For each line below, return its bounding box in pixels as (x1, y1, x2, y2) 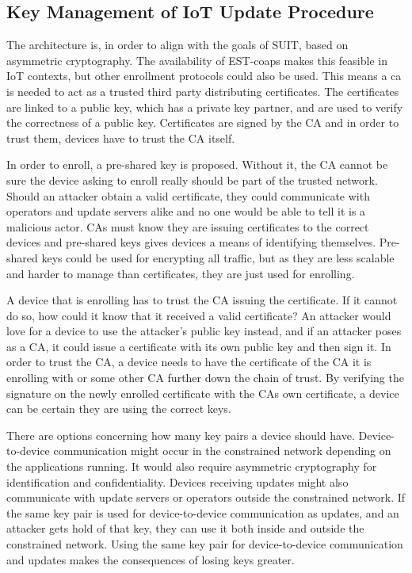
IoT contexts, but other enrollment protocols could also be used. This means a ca (6, 67, 402, 84)
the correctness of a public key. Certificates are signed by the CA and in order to (6, 114, 399, 131)
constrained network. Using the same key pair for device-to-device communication (6, 536, 403, 552)
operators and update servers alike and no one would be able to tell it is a (6, 203, 366, 220)
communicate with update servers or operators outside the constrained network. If (6, 489, 406, 506)
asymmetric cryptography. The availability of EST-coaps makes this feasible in (6, 52, 387, 68)
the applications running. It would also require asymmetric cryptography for (6, 458, 377, 475)
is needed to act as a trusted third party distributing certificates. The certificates (6, 82, 399, 99)
